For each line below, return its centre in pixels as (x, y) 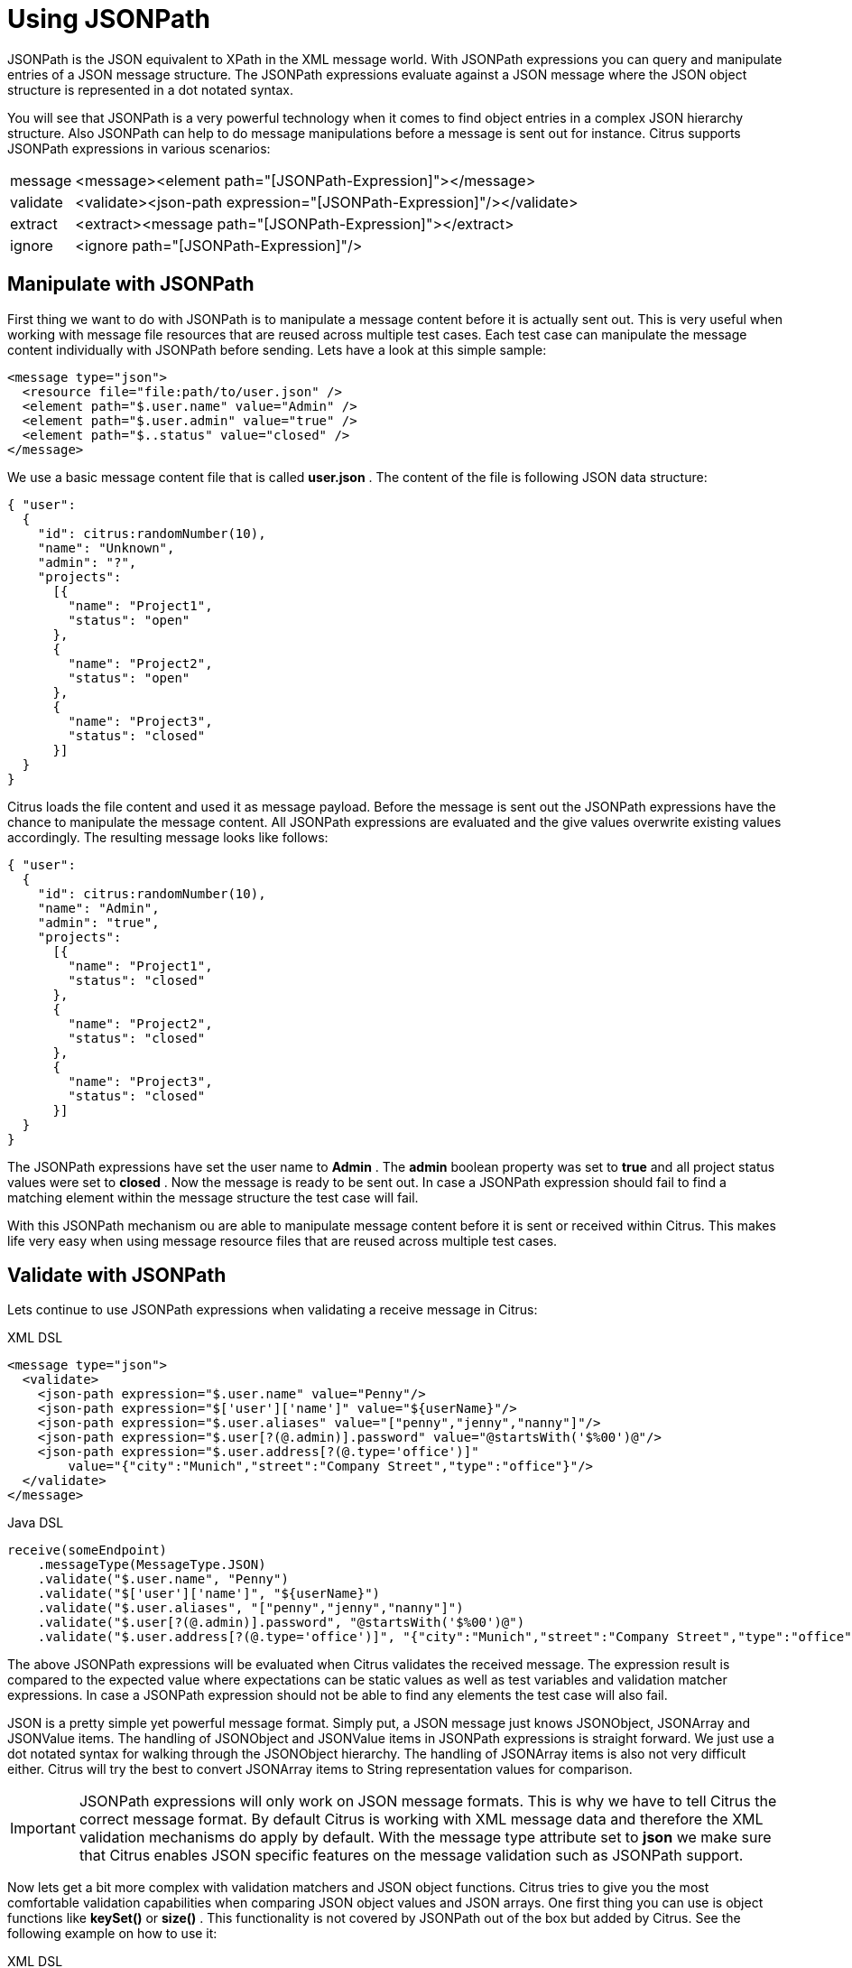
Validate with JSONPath (117, 1276)
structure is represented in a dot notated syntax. (151, 89)
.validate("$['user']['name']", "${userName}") (209, 1594)
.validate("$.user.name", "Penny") (163, 1579)
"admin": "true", (98, 922)
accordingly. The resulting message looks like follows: (168, 837)
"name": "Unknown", (106, 548)
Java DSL (36, 1523)
